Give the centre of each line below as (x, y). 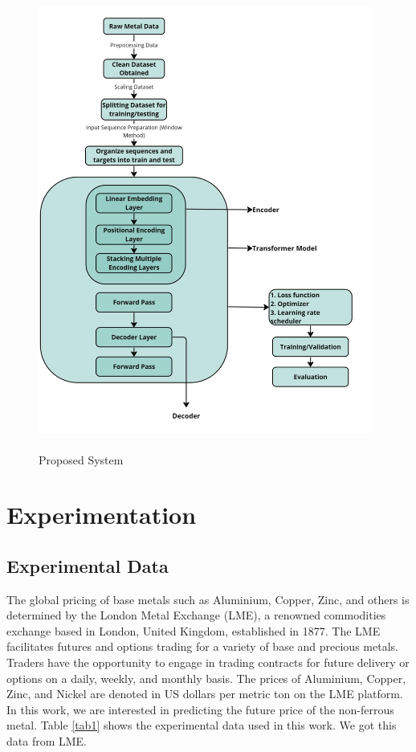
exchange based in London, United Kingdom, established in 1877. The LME (194, 630)
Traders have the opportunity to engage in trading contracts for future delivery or (208, 662)
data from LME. (47, 741)
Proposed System (81, 459)
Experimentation (102, 515)
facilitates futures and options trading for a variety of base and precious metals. (202, 646)
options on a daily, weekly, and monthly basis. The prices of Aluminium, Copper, (206, 678)
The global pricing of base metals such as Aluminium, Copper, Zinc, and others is (208, 599)
